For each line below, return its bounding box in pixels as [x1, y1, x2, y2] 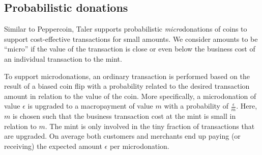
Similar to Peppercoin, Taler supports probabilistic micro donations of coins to [4, 23, 247, 34]
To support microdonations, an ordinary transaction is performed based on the [4, 70, 250, 81]
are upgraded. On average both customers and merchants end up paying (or [4, 131, 241, 141]
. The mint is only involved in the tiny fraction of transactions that [45, 120, 255, 131]
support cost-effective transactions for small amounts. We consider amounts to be [4, 33, 258, 44]
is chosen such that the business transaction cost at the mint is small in [12, 111, 236, 121]
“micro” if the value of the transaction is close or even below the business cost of [4, 43, 255, 54]
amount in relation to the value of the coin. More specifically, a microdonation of [4, 90, 256, 101]
